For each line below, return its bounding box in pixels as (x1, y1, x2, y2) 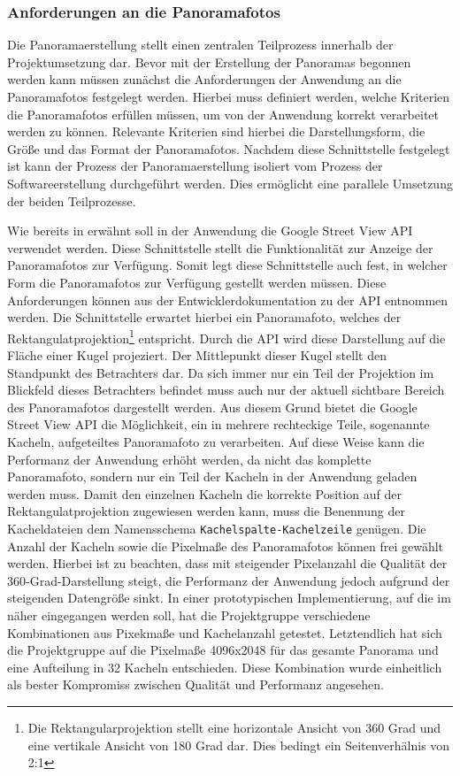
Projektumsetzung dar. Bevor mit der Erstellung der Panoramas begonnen (7, 52, 411, 71)
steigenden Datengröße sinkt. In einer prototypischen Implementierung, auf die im (7, 588, 451, 607)
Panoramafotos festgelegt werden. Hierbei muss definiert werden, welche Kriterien (7, 88, 450, 105)
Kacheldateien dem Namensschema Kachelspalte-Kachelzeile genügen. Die (7, 519, 426, 537)
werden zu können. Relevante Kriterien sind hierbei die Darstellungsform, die (7, 122, 425, 141)
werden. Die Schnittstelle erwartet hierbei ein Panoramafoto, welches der (7, 308, 402, 327)
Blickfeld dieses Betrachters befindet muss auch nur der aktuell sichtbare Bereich (7, 380, 445, 399)
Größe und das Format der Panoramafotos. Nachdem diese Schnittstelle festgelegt (7, 139, 450, 158)
